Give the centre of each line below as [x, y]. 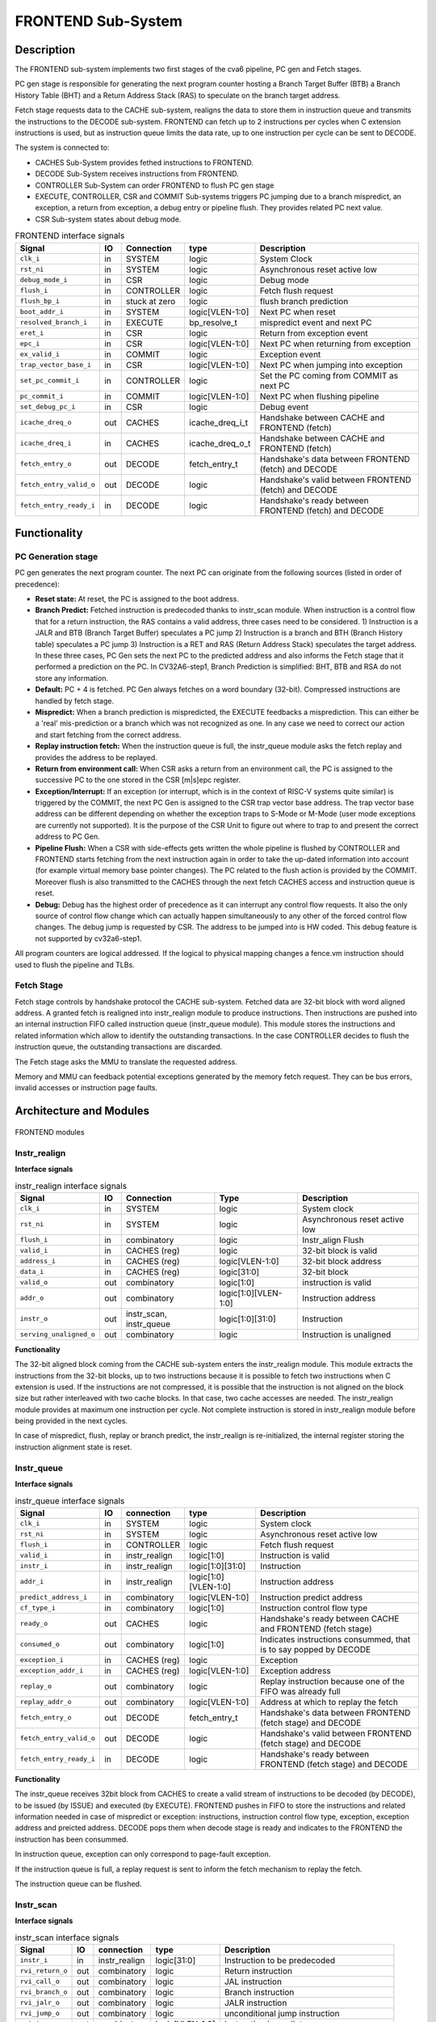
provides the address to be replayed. [96, 757]
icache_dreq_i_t [219, 422]
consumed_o [40, 1645]
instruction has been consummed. [71, 1839]
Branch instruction [259, 1992]
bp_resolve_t [214, 322]
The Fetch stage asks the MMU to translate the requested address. [126, 1062]
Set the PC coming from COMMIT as [329, 375]
